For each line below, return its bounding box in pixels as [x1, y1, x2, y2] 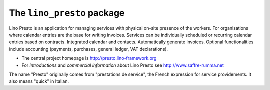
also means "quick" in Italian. [9, 78, 69, 84]
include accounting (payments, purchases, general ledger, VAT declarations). [9, 46, 168, 52]
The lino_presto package [9, 7, 125, 18]
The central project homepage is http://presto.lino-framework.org [21, 55, 157, 61]
